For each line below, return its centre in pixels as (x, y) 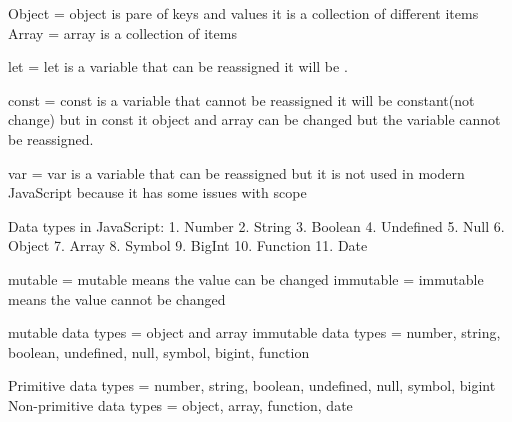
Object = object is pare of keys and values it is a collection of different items (243, 13)
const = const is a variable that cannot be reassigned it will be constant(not (241, 99)
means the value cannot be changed (117, 298)
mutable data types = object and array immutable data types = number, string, (254, 332)
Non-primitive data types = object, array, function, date (180, 404)
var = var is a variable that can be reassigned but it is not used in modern (236, 172)
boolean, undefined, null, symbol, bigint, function (159, 351)
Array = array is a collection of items (122, 32)
